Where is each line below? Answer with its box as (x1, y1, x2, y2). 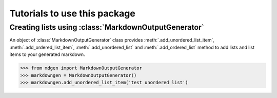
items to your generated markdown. (9, 51, 85, 57)
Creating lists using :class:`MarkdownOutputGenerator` (9, 23, 205, 32)
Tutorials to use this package (9, 8, 135, 19)
